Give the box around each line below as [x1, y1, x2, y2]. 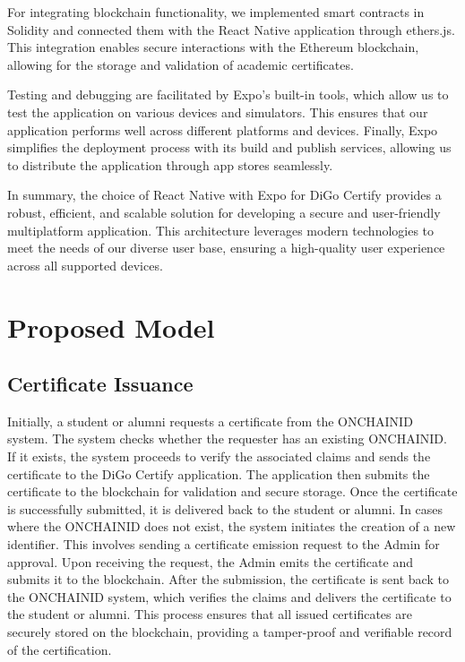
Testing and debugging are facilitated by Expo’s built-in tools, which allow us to [7, 85, 449, 104]
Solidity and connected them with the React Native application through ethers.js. [7, 20, 455, 39]
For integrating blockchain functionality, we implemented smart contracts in [7, 3, 425, 21]
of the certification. [7, 640, 112, 658]
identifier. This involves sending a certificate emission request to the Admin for [7, 535, 440, 554]
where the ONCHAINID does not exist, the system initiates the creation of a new [7, 517, 456, 536]
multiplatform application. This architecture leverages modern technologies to [7, 220, 435, 239]
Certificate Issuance [7, 370, 194, 398]
